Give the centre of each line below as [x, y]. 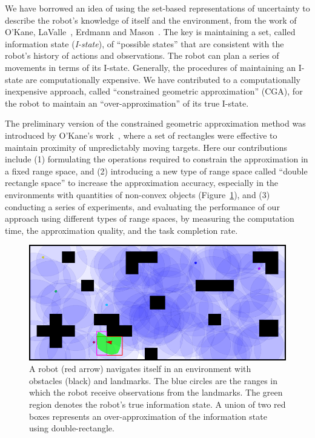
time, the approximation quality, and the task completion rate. [121, 230]
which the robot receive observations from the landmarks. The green [156, 392]
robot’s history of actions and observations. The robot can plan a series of [142, 55]
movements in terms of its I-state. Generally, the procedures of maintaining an [151, 67]
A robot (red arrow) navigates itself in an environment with [140, 369]
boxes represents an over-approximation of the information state [148, 416]
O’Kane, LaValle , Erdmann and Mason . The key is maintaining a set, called [150, 32]
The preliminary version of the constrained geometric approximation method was [155, 123]
